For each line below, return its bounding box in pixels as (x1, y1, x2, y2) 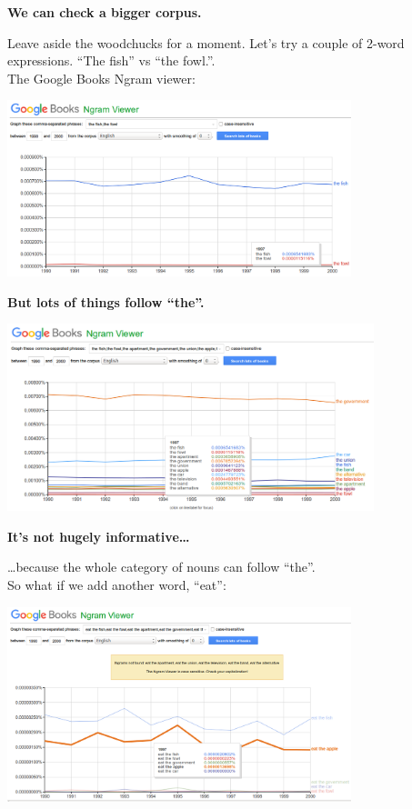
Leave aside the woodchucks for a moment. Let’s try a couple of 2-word (7, 33, 405, 52)
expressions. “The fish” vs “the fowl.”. (7, 51, 216, 70)
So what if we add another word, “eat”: (7, 575, 226, 594)
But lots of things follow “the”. (7, 292, 205, 311)
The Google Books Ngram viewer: (7, 68, 196, 87)
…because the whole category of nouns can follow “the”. (7, 557, 316, 576)
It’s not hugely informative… (7, 526, 190, 545)
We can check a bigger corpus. (7, 3, 202, 21)
